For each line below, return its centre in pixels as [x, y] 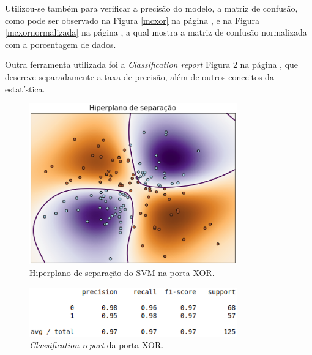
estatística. [25, 88]
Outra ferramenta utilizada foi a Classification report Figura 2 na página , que [152, 65]
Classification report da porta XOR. [97, 345]
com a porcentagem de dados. [61, 44]
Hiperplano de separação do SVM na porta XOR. [122, 273]
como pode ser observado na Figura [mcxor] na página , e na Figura [132, 20]
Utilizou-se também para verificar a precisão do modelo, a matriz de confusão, [151, 8]
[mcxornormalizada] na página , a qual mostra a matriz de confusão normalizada [156, 32]
